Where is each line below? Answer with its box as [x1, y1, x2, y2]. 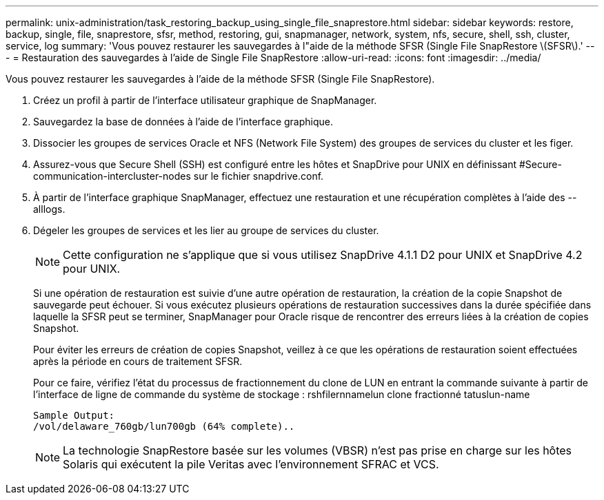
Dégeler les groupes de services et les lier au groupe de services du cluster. [33, 225, 379, 236]
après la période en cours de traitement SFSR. [33, 355, 243, 367]
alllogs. [33, 203, 66, 215]
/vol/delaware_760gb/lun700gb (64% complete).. [33, 421, 295, 432]
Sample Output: [33, 410, 115, 421]
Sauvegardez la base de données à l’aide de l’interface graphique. [33, 116, 334, 127]
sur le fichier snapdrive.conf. [193, 170, 324, 182]
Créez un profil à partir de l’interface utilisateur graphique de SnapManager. [33, 94, 377, 106]
